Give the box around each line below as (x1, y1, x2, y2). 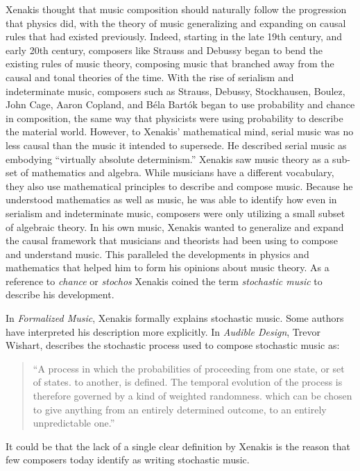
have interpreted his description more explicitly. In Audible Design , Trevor (6, 324, 320, 339)
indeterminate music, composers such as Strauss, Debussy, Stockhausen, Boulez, (6, 83, 345, 98)
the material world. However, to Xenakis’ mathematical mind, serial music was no (6, 124, 354, 139)
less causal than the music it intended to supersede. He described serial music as (6, 137, 347, 152)
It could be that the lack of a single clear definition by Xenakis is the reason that (6, 438, 350, 453)
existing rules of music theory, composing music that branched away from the (6, 56, 334, 71)
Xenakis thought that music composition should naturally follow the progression (6, 2, 347, 16)
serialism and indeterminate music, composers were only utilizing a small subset (6, 205, 345, 220)
